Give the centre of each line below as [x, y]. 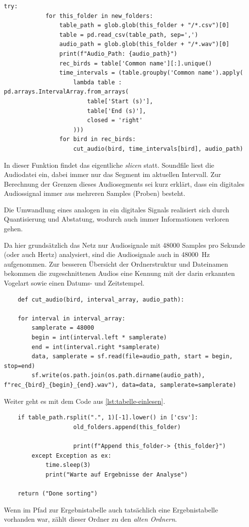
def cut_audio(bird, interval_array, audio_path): [101, 299]
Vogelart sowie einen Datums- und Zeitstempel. [74, 283]
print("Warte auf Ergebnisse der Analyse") [117, 474]
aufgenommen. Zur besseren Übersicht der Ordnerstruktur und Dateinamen [116, 263]
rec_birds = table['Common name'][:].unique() [136, 63]
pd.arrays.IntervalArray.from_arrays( [66, 92]
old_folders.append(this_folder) [127, 427]
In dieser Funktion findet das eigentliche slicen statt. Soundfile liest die [109, 165]
